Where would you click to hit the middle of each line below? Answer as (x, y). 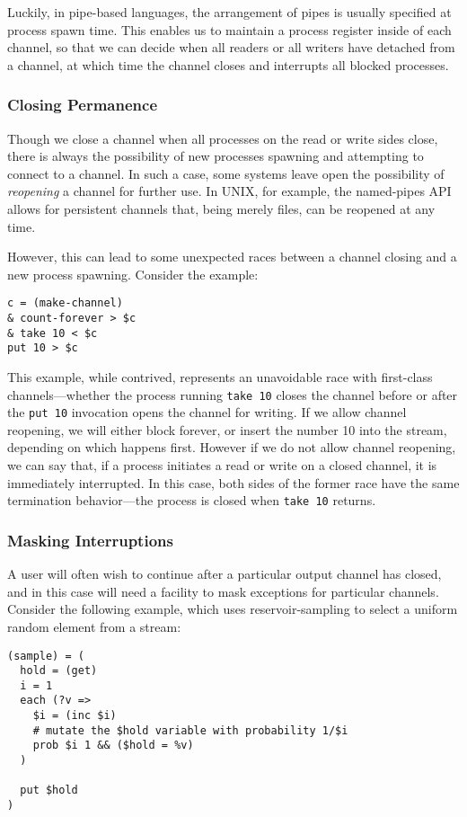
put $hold (49, 790)
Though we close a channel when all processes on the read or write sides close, (223, 138)
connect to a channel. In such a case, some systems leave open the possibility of (226, 173)
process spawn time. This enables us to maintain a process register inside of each (229, 29)
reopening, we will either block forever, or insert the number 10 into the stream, (227, 429)
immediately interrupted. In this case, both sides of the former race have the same (233, 482)
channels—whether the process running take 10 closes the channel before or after (233, 394)
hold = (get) (59, 671)
